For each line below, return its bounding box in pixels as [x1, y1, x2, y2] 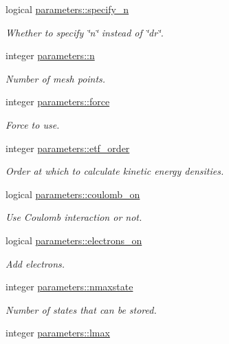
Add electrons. [6, 256, 65, 270]
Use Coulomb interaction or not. [6, 210, 142, 224]
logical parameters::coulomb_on [6, 186, 140, 201]
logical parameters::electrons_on [6, 233, 142, 247]
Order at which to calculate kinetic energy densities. [6, 164, 224, 178]
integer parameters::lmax [6, 325, 110, 340]
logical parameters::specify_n [6, 2, 129, 16]
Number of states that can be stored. [6, 302, 157, 316]
